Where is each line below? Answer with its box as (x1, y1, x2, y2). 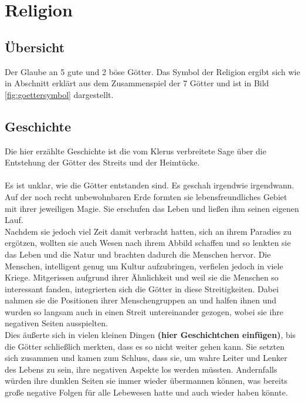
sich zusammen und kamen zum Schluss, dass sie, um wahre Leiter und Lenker (5, 352, 287, 364)
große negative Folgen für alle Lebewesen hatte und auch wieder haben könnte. (5, 386, 288, 398)
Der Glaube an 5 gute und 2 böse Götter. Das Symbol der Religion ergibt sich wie (5, 65, 300, 77)
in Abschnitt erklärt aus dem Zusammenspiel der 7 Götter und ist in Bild (5, 77, 269, 89)
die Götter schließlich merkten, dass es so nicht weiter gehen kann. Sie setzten (5, 340, 284, 352)
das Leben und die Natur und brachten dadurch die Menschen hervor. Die (5, 248, 271, 260)
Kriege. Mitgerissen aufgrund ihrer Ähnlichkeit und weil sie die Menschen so (5, 271, 279, 283)
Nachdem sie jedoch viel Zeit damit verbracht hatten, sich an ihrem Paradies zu (5, 225, 292, 237)
